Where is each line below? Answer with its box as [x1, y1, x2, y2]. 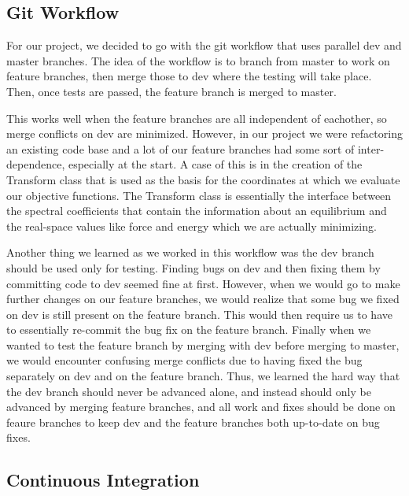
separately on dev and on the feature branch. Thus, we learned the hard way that [6, 368, 400, 384]
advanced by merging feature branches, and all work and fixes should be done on [6, 398, 396, 415]
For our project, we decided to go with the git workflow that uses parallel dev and [6, 37, 402, 54]
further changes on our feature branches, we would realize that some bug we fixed [6, 291, 400, 307]
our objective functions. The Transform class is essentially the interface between [6, 187, 392, 203]
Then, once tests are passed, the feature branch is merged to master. [6, 83, 337, 99]
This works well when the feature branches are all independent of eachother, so [6, 109, 387, 126]
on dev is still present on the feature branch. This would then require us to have [6, 305, 392, 322]
